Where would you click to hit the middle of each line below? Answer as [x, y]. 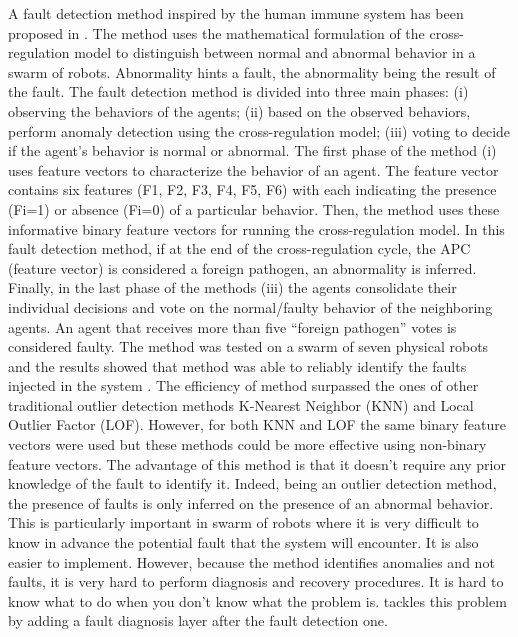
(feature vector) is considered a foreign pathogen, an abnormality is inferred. [242, 267]
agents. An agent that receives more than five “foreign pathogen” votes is [232, 326]
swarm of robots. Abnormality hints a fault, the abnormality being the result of [252, 71]
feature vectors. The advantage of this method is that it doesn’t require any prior [257, 463]
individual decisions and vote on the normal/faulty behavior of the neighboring [250, 306]
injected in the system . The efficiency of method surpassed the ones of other [243, 385]
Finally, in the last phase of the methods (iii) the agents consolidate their [232, 287]
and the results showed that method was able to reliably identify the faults [237, 365]
